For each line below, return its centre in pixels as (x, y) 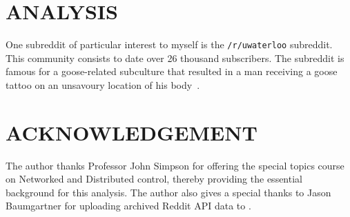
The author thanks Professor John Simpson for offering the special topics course (175, 165)
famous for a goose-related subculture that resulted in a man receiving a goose (172, 71)
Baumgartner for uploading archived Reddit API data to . (128, 206)
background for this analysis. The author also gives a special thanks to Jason (168, 192)
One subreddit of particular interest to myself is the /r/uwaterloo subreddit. (169, 44)
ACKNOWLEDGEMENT (132, 132)
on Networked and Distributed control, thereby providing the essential (154, 179)
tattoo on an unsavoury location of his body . (103, 84)
